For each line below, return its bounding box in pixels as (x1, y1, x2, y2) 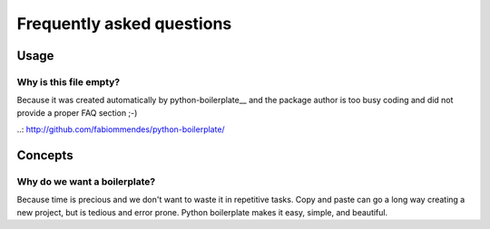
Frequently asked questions (16, 14, 232, 33)
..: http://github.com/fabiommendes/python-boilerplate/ (16, 124, 226, 135)
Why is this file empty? (16, 75, 121, 88)
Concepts (16, 148, 73, 163)
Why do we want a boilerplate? (16, 175, 156, 187)
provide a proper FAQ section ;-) (16, 107, 138, 118)
